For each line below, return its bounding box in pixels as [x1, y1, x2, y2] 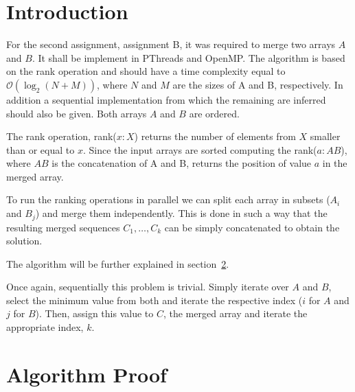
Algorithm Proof [6, 360, 167, 388]
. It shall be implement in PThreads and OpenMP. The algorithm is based [32, 50, 345, 65]
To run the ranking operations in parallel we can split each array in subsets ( [6, 192, 330, 207]
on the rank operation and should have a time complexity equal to [6, 64, 286, 78]
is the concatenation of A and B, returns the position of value [51, 156, 312, 170]
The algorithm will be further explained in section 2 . [6, 256, 229, 270]
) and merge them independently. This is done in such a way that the [35, 206, 328, 220]
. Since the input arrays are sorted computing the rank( [82, 142, 317, 157]
